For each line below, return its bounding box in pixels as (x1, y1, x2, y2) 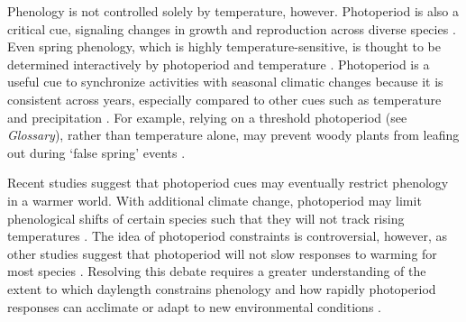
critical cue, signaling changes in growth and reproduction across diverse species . (7, 19, 456, 38)
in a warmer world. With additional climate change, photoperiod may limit (7, 190, 422, 209)
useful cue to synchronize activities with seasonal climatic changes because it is (7, 72, 443, 91)
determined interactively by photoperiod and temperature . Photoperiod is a (7, 54, 430, 73)
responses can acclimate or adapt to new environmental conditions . (7, 297, 381, 316)
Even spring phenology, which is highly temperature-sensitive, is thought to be (7, 37, 442, 56)
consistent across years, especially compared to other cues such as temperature (7, 89, 442, 108)
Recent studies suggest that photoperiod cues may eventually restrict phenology (7, 173, 449, 192)
